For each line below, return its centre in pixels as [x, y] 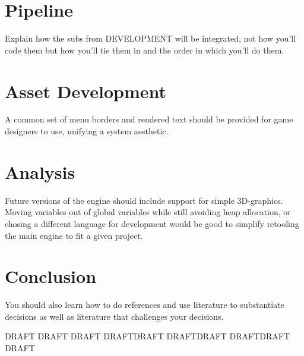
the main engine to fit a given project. [74, 235]
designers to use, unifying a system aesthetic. [87, 131]
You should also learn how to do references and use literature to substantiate [145, 305]
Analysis [40, 171]
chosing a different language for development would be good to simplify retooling [152, 223]
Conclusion [51, 276]
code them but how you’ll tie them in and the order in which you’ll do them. [145, 50]
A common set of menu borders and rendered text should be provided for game [149, 119]
